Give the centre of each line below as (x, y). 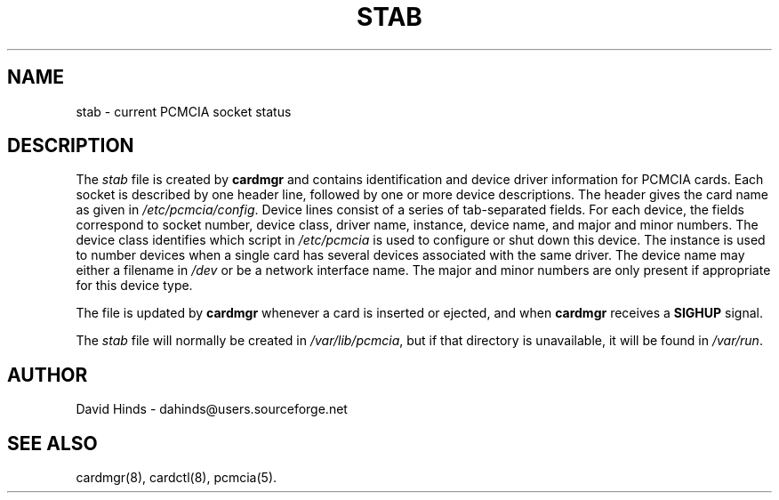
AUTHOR (48, 375)
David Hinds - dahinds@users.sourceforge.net (212, 409)
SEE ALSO (52, 443)
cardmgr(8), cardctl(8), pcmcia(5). (177, 478)
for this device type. (134, 286)
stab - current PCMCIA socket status (184, 111)
